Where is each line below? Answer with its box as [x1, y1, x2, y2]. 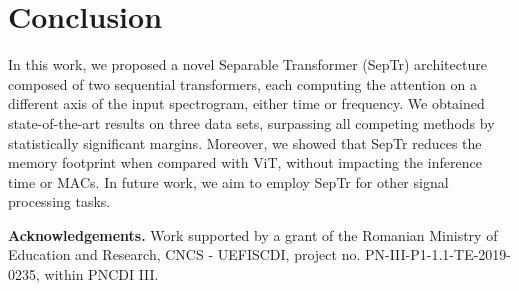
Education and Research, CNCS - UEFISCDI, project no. [8, 244, 361, 265]
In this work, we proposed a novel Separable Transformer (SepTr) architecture [8, 54, 487, 75]
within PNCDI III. [44, 264, 159, 285]
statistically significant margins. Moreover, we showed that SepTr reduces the [8, 132, 482, 153]
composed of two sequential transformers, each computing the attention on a [8, 73, 478, 94]
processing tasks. [8, 191, 111, 212]
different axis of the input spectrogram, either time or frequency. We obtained [8, 93, 485, 114]
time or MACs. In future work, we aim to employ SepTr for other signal [8, 171, 449, 192]
